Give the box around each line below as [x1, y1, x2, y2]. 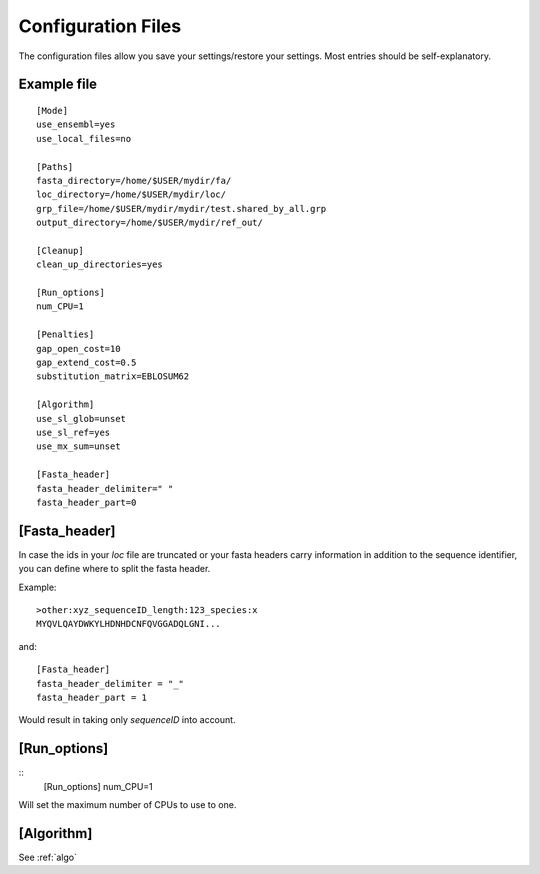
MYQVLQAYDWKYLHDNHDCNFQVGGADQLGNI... [36, 618, 222, 630]
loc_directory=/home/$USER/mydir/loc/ [36, 189, 227, 200]
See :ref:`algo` [18, 851, 77, 863]
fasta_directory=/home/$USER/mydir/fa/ [36, 175, 232, 186]
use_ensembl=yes [36, 119, 116, 130]
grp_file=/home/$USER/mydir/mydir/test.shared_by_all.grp [36, 203, 327, 214]
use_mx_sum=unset [36, 441, 121, 452]
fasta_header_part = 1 [36, 691, 148, 703]
